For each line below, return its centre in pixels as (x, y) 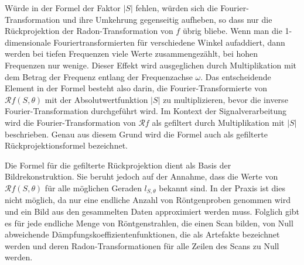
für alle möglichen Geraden (93, 187)
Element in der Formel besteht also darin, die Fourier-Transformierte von (136, 88)
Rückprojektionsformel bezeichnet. (66, 145)
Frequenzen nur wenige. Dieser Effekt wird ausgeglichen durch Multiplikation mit (151, 65)
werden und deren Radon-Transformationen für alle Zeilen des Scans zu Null (142, 245)
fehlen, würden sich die (177, 8)
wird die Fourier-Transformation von (70, 122)
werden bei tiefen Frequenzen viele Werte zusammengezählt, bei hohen (131, 54)
